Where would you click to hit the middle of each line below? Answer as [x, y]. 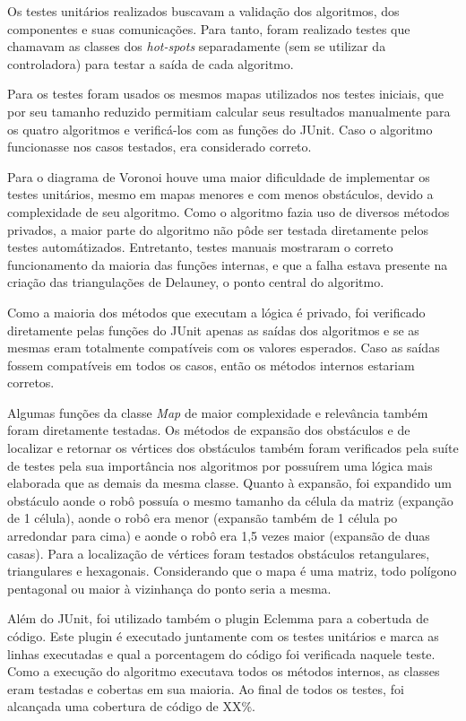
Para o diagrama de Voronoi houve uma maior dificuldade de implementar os [219, 176]
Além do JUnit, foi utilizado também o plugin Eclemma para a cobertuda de [218, 618]
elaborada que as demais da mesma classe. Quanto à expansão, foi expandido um [229, 483]
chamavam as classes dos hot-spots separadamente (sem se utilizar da [197, 46]
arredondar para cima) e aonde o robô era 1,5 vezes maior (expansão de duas [219, 536]
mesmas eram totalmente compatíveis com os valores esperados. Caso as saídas [224, 347]
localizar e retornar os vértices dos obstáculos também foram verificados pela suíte [233, 448]
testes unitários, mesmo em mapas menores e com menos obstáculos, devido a [220, 194]
